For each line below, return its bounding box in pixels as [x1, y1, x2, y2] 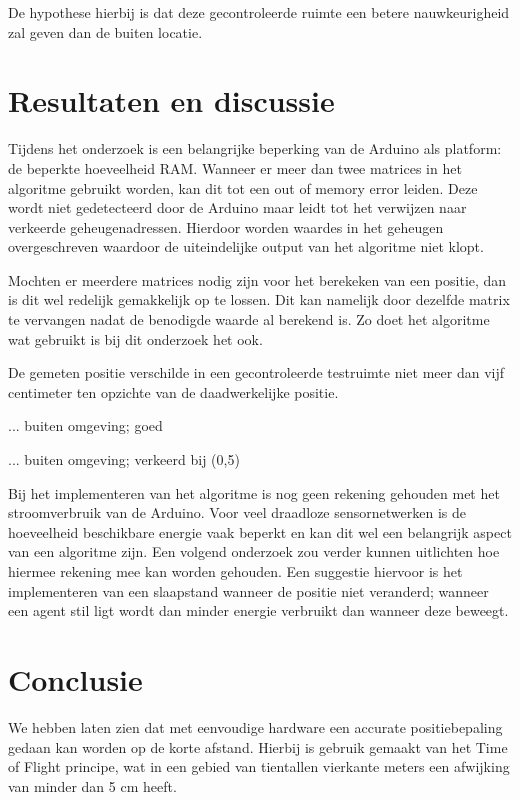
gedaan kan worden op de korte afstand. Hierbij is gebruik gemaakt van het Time [8, 736, 508, 757]
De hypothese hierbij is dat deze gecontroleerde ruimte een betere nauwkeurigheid [8, 2, 510, 22]
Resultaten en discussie [8, 80, 335, 121]
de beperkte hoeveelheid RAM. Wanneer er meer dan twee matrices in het [8, 157, 462, 178]
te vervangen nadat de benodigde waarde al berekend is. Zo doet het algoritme [8, 309, 490, 330]
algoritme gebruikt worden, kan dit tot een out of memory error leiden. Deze [8, 177, 478, 198]
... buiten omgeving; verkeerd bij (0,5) [8, 449, 240, 470]
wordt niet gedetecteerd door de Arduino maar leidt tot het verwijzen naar [8, 197, 467, 218]
